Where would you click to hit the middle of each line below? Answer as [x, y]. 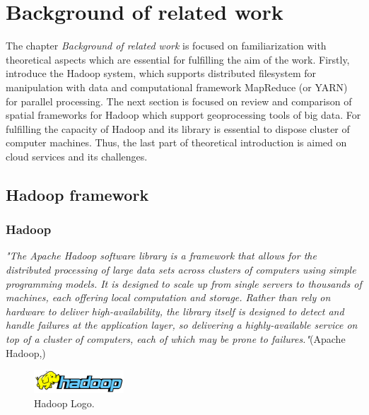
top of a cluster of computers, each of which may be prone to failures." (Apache [176, 339]
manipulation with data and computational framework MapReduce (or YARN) [177, 87]
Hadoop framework [77, 194]
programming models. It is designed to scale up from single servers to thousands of [184, 283]
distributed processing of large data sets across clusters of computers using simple [181, 270]
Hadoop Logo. [64, 403]
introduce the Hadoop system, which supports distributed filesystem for [161, 73]
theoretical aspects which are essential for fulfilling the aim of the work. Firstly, [178, 59]
